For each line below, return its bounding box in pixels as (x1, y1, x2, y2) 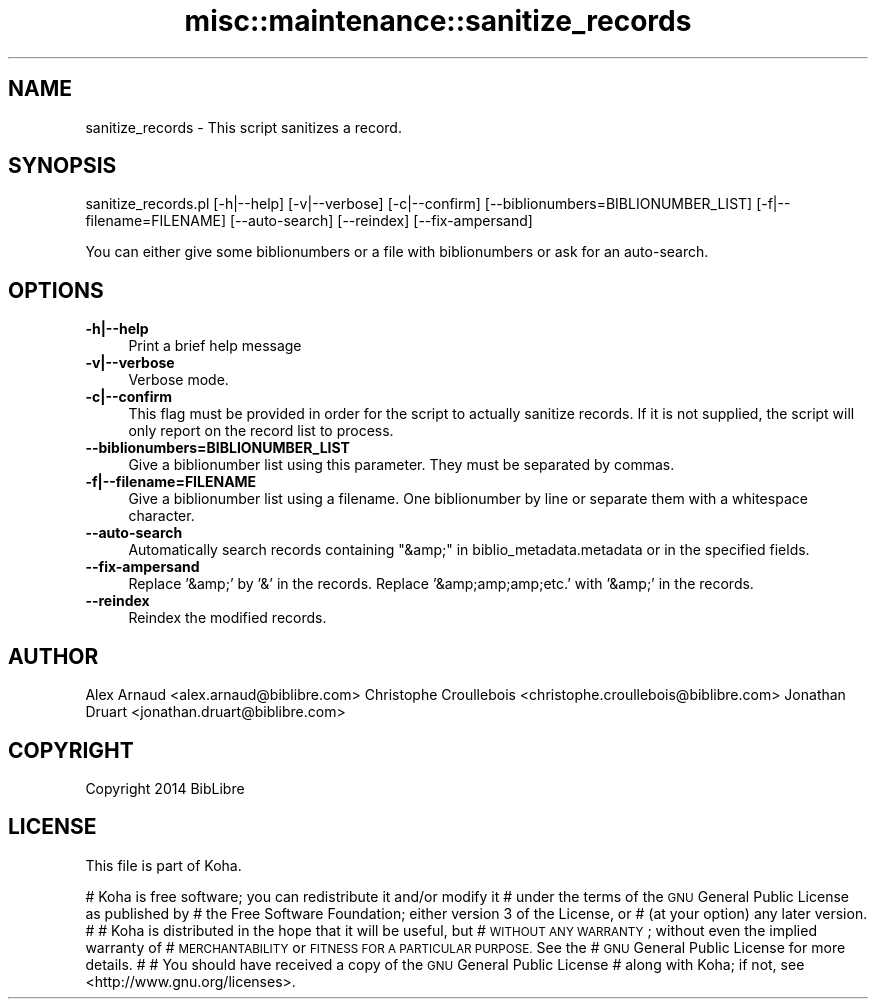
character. (128, 507, 195, 525)
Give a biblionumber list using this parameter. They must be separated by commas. (128, 456, 675, 474)
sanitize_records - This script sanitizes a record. (85, 118, 402, 136)
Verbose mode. (128, 371, 229, 389)
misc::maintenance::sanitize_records (184, 4, 692, 38)
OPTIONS (8, 277, 104, 303)
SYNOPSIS (8, 153, 117, 179)
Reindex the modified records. (128, 609, 327, 627)
